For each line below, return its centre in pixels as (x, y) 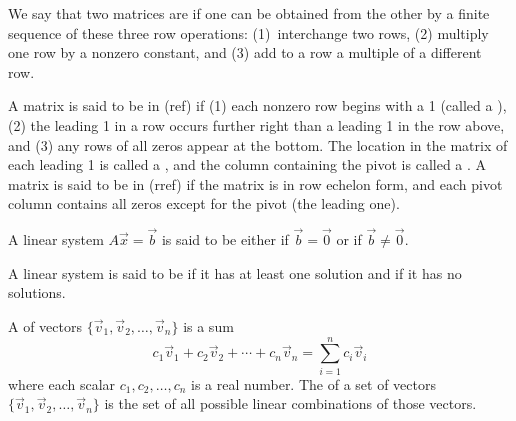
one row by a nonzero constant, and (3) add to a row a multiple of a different (245, 52)
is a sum (208, 325)
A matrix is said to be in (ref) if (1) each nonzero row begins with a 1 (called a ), (257, 105)
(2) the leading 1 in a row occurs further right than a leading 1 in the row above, (256, 124)
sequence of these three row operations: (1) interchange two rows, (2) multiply (248, 32)
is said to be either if (225, 239)
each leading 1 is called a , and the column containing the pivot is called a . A (247, 164)
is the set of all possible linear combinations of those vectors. (290, 403)
